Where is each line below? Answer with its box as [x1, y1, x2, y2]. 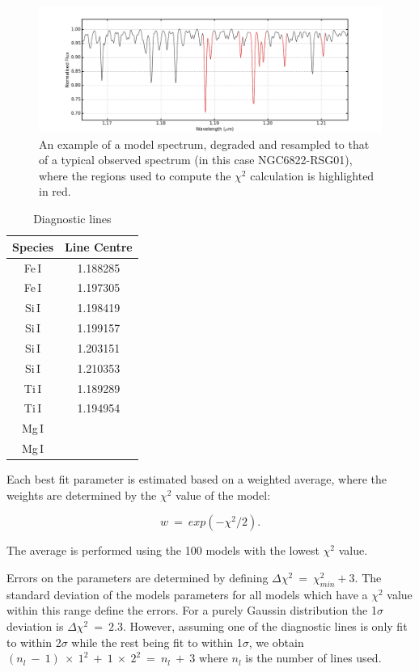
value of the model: [176, 486, 271, 503]
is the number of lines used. [245, 649, 382, 666]
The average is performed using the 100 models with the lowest [6, 542, 320, 559]
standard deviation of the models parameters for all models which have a [6, 585, 368, 602]
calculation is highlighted [250, 167, 375, 184]
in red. [39, 183, 71, 200]
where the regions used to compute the [39, 167, 231, 184]
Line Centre [65, 238, 133, 255]
